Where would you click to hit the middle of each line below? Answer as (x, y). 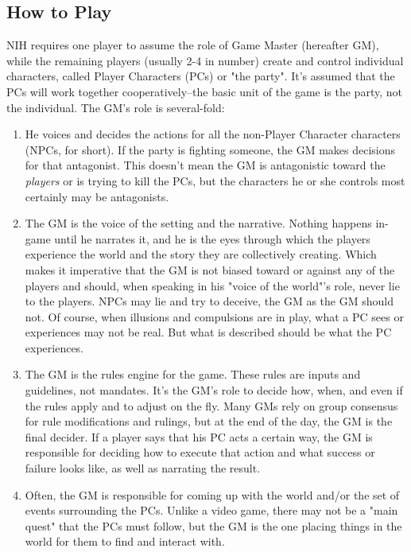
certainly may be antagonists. (97, 196)
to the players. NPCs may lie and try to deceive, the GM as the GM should (209, 301)
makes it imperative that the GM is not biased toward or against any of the (210, 269)
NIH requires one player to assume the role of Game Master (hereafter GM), (193, 45)
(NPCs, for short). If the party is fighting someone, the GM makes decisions (210, 149)
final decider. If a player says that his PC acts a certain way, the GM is (199, 436)
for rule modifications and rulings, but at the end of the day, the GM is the (209, 421)
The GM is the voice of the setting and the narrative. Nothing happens (198, 223)
